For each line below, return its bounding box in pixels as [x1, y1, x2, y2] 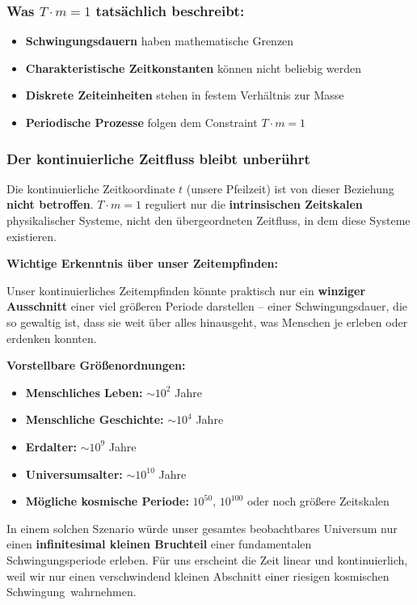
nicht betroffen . [6, 196, 94, 213]
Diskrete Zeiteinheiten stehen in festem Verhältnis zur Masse [25, 87, 344, 104]
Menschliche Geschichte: [25, 411, 164, 428]
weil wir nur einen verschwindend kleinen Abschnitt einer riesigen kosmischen [6, 567, 390, 584]
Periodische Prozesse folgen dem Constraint [25, 114, 258, 130]
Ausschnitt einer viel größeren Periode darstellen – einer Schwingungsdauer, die [6, 298, 407, 315]
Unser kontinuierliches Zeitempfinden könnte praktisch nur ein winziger [6, 281, 366, 298]
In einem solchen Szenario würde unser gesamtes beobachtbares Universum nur [6, 519, 398, 536]
